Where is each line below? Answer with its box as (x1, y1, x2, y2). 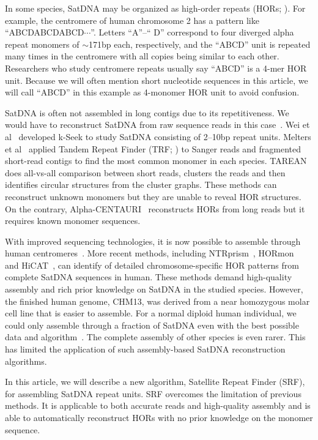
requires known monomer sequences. (5, 214, 141, 227)
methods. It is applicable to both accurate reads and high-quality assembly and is (5, 399, 311, 412)
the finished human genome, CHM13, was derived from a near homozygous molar (5, 294, 310, 307)
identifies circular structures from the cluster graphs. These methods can (5, 178, 277, 191)
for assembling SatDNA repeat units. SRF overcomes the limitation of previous (5, 387, 301, 400)
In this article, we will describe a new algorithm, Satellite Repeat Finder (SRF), (5, 375, 305, 388)
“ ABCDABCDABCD (5, 26, 84, 39)
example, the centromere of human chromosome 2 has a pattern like (5, 13, 259, 26)
